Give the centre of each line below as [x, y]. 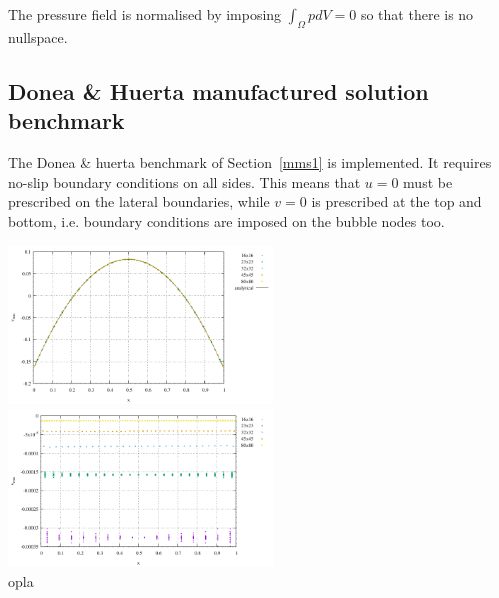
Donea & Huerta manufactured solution [218, 90]
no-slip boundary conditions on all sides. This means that [184, 181]
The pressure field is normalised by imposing [145, 14]
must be [428, 181]
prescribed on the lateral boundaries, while [139, 201]
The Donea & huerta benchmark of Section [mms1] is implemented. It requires [250, 161]
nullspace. [38, 36]
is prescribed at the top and [396, 201]
